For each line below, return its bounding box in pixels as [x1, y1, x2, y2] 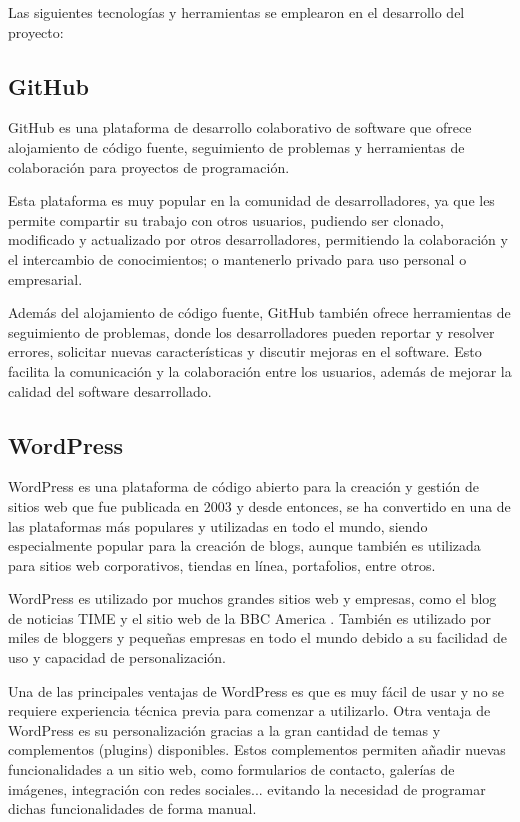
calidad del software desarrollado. [8, 380, 212, 401]
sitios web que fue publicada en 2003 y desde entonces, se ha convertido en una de [8, 495, 511, 516]
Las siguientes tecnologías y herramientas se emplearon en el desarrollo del [8, 2, 465, 22]
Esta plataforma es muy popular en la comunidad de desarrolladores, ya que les [8, 190, 495, 211]
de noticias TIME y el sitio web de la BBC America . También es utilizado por [8, 607, 492, 628]
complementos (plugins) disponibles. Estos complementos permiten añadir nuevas [8, 739, 506, 760]
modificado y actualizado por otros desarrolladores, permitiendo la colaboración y [8, 229, 508, 250]
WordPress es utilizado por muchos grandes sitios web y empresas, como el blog [8, 588, 497, 609]
